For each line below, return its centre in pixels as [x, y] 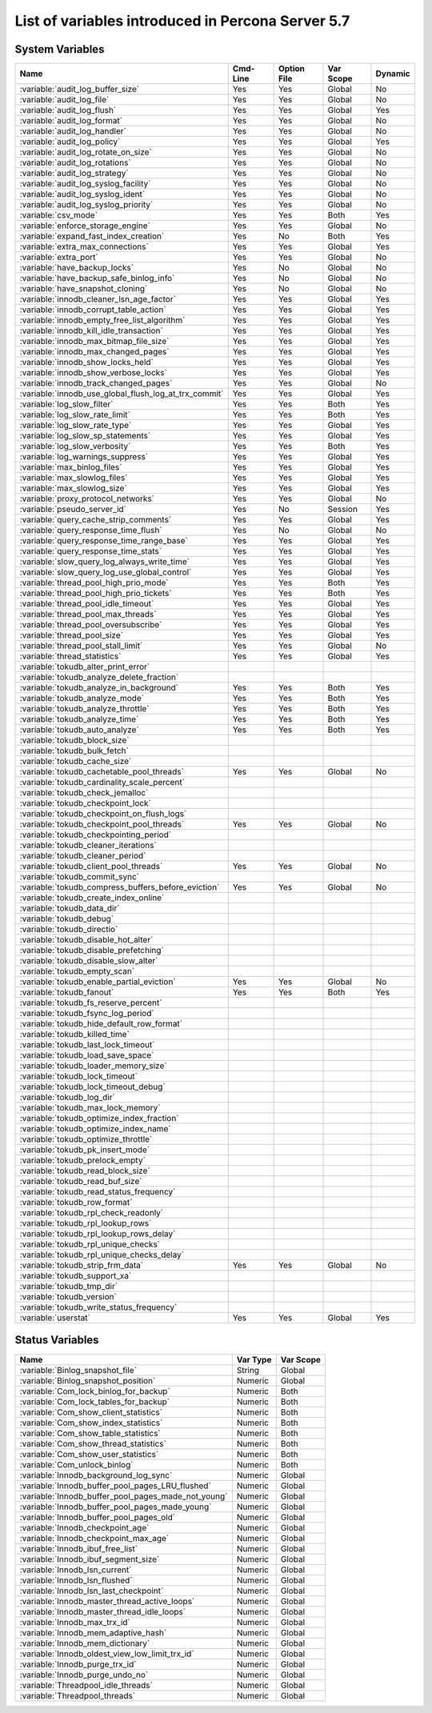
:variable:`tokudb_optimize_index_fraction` [99, 1119]
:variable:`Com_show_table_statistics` [90, 1433]
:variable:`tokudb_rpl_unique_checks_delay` [102, 1255]
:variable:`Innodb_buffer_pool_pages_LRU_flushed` [115, 1486]
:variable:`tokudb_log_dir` [67, 1098]
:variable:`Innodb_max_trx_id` [75, 1622]
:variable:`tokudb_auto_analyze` [79, 730]
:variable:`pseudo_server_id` [73, 510]
